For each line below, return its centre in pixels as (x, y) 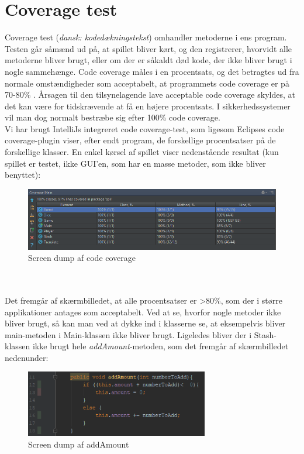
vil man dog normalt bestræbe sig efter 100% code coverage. (113, 117)
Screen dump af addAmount (79, 444)
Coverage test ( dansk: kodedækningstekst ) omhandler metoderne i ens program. (146, 37)
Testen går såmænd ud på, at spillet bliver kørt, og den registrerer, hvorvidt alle (148, 48)
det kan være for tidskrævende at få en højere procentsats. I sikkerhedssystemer (148, 106)
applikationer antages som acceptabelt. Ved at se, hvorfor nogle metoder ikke (143, 312)
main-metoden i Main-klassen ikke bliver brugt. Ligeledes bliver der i (128, 334)
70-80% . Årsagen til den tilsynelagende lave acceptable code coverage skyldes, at (150, 94)
